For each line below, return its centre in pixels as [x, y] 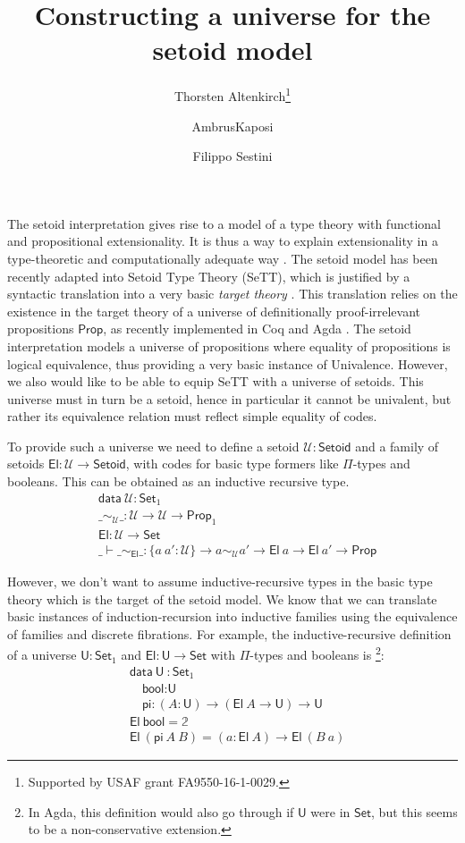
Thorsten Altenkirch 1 [232, 94]
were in [330, 811]
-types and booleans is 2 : [317, 653]
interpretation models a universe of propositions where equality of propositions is [229, 346]
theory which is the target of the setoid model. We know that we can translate [222, 599]
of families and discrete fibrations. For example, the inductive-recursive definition [229, 633]
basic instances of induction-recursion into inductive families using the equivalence [232, 616]
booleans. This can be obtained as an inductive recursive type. [178, 481]
